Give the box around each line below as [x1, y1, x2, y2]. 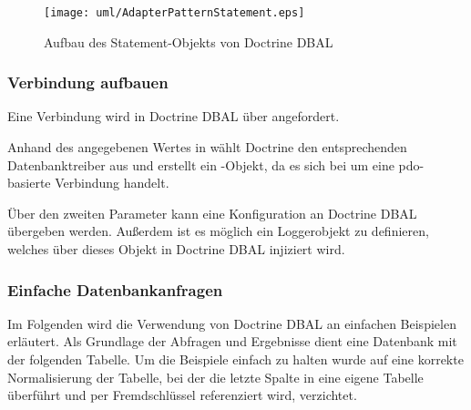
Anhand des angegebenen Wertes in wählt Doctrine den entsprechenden [7, 138, 407, 157]
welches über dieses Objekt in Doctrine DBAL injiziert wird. [7, 240, 345, 259]
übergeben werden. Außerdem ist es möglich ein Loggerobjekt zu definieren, [7, 221, 429, 241]
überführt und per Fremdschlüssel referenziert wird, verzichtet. [7, 385, 357, 405]
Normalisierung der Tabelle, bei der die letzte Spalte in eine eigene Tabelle [7, 367, 424, 386]
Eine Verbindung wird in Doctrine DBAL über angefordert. [7, 107, 340, 126]
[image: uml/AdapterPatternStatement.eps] [44, 6, 305, 19]
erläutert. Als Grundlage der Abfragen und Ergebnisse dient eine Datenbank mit [7, 332, 457, 351]
